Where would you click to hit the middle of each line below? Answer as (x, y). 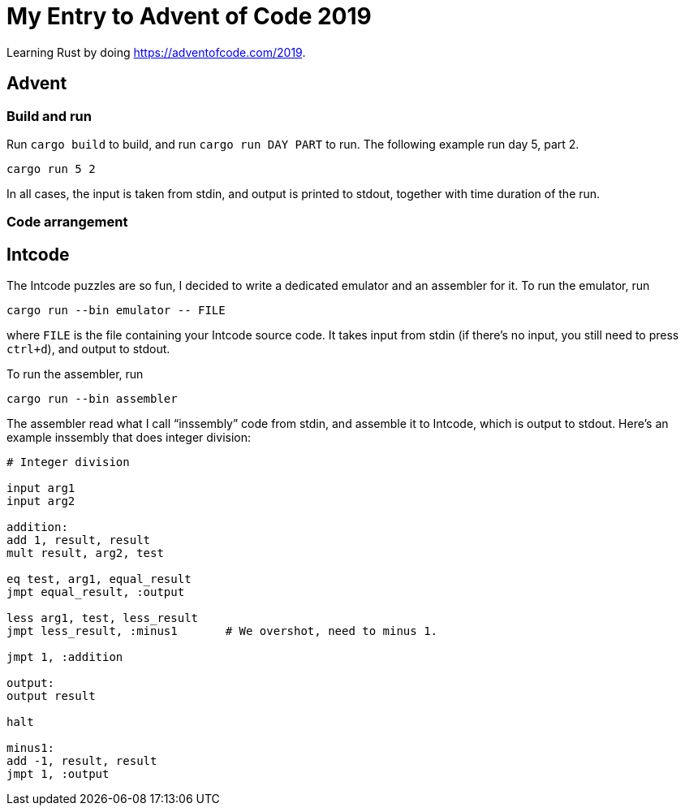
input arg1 (41, 488)
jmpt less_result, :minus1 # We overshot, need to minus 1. (222, 631)
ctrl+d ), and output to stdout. (88, 349)
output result (51, 696)
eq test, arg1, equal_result (99, 579)
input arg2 (41, 501)
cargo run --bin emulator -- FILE (116, 311)
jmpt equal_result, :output (96, 592)
